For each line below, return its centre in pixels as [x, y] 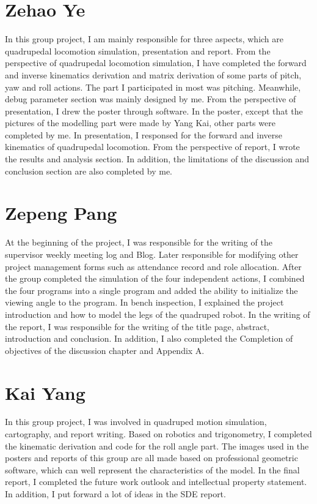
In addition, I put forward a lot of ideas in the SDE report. [115, 494]
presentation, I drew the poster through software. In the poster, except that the [154, 111]
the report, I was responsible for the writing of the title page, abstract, [137, 326]
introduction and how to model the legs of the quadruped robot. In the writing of [158, 314]
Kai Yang [45, 392]
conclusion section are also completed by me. [89, 171]
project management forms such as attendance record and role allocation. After [153, 266]
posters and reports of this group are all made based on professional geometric [151, 458]
